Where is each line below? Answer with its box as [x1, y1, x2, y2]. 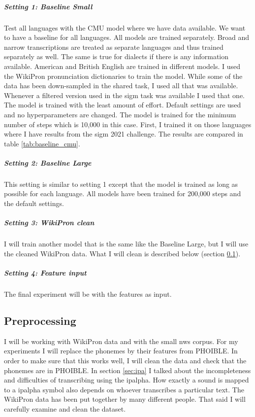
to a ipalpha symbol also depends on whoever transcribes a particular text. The [4, 384, 244, 394]
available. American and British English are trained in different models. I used [4, 61, 241, 71]
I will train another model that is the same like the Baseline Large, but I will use [4, 239, 249, 249]
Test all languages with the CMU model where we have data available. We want [4, 22, 246, 33]
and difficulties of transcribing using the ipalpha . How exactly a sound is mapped [4, 375, 249, 385]
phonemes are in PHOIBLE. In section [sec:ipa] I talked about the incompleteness [4, 365, 251, 375]
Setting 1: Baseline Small [4, 1, 93, 11]
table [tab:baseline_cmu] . [4, 138, 80, 148]
